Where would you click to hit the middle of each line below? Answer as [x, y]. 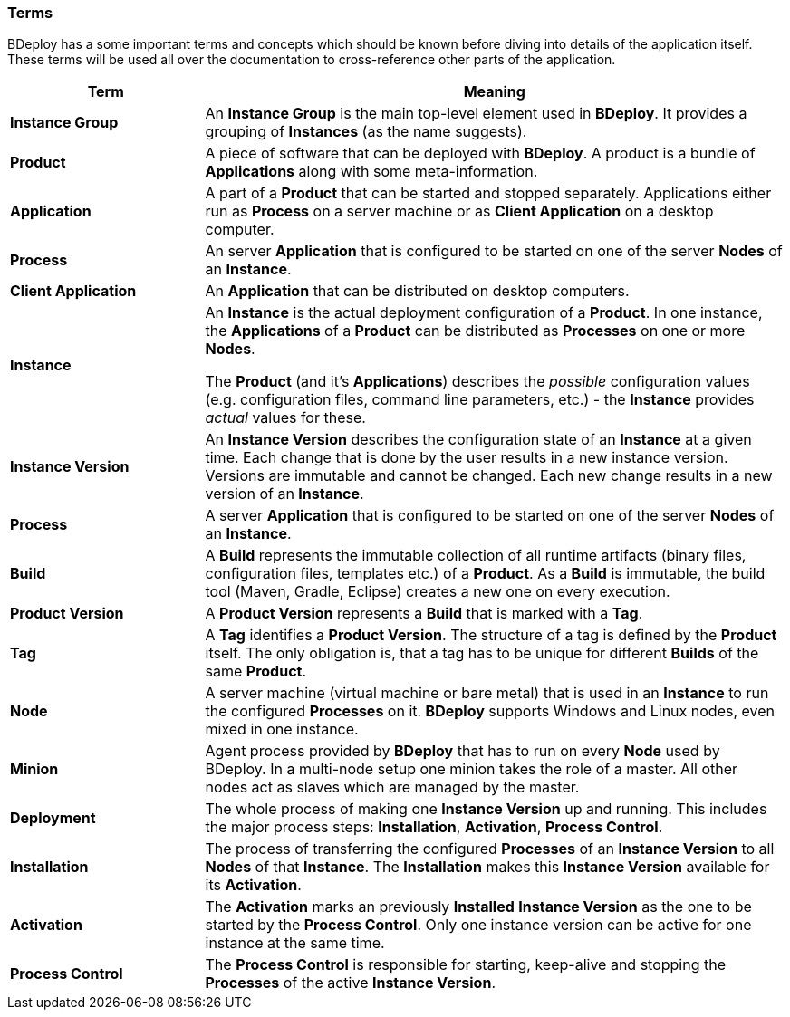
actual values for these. [285, 418]
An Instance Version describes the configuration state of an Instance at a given [478, 440]
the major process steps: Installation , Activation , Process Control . [434, 827]
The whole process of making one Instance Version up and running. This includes [486, 809]
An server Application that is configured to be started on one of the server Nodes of [494, 251]
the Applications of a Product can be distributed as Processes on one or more [475, 331]
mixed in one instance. [282, 729]
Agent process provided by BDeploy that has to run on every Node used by [462, 751]
